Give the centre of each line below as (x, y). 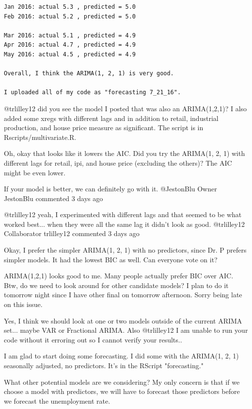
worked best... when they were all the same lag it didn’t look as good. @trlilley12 (124, 224)
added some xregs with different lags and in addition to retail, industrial (111, 118)
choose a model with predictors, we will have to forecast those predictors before (122, 391)
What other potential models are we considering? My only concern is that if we (122, 382)
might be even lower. (35, 172)
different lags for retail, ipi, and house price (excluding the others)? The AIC (118, 162)
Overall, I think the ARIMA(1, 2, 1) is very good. (89, 74)
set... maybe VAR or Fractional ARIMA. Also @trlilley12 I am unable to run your (126, 330)
